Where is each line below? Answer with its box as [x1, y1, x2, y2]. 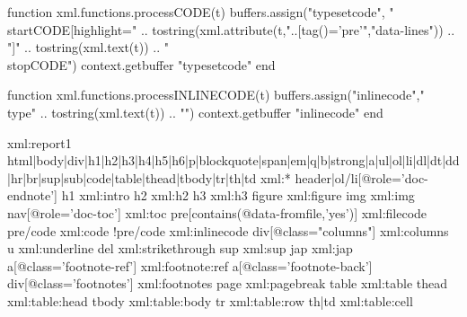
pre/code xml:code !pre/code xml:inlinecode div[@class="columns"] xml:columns [7, 221, 449, 240]
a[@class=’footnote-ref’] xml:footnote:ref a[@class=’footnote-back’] [7, 256, 373, 275]
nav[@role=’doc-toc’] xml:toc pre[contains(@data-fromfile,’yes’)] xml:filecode [7, 203, 427, 222]
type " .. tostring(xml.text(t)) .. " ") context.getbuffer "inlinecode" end [7, 102, 383, 121]
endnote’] [7, 186, 58, 205]
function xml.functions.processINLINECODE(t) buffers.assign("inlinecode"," [7, 85, 425, 104]
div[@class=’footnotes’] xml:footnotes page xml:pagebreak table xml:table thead [7, 274, 448, 293]
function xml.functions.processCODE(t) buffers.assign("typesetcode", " [7, 3, 394, 21]
